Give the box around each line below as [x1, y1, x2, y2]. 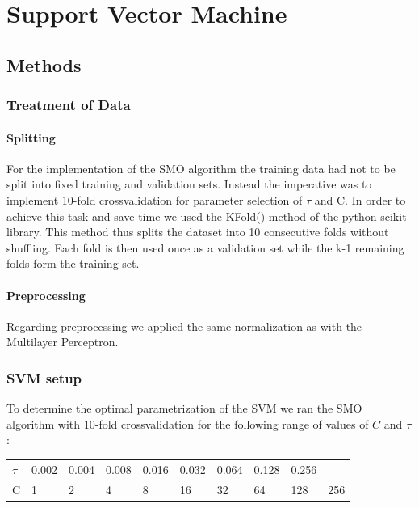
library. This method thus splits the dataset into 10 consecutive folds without [6, 223, 389, 240]
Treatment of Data [6, 95, 131, 115]
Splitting [6, 129, 56, 146]
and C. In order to [314, 191, 406, 208]
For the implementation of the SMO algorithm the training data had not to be [6, 159, 396, 176]
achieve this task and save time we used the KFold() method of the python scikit [6, 207, 407, 224]
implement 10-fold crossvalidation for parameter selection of [6, 191, 303, 208]
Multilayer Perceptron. [6, 333, 119, 350]
